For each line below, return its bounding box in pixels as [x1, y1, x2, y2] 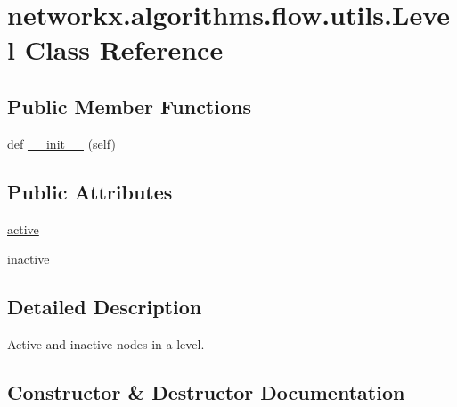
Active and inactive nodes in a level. [7, 334, 205, 353]
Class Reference [24, 31, 224, 68]
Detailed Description [7, 293, 202, 321]
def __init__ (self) [7, 134, 116, 152]
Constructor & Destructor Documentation [7, 378, 405, 405]
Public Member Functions [7, 92, 251, 119]
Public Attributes [7, 177, 173, 205]
